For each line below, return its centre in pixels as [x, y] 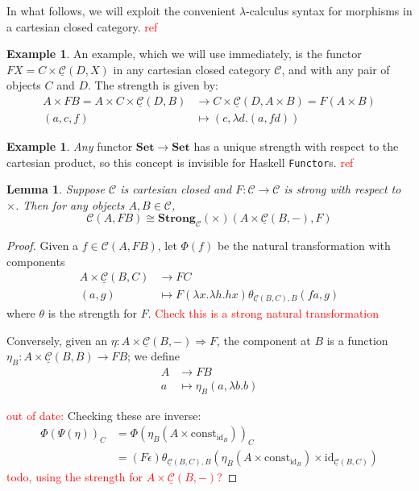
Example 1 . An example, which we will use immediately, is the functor [184, 54]
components [36, 261]
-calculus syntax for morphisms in [329, 10]
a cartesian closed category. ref [82, 26]
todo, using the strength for [75, 477]
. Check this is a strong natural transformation [263, 313]
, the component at [264, 340]
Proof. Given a [43, 245]
